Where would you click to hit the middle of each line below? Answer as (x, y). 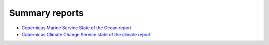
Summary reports (47, 13)
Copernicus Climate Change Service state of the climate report (86, 34)
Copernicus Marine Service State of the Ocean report (76, 28)
